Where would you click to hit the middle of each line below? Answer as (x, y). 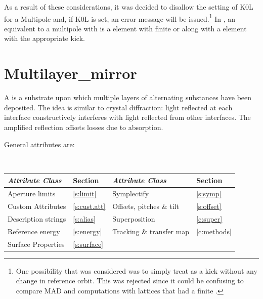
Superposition (134, 218)
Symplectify (131, 194)
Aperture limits (32, 194)
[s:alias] (84, 218)
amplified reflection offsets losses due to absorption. (84, 127)
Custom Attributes (37, 206)
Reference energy (34, 231)
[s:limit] (85, 194)
